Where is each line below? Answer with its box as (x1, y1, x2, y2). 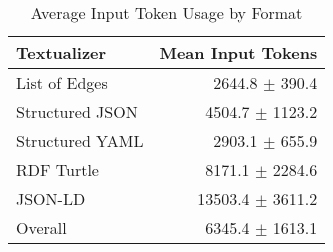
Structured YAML (16, 129, 144, 152)
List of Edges (16, 71, 108, 94)
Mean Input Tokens (159, 41, 318, 64)
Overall (16, 216, 67, 239)
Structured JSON (16, 100, 138, 123)
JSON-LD (16, 187, 86, 210)
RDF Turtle (16, 158, 99, 181)
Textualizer (16, 41, 107, 64)
